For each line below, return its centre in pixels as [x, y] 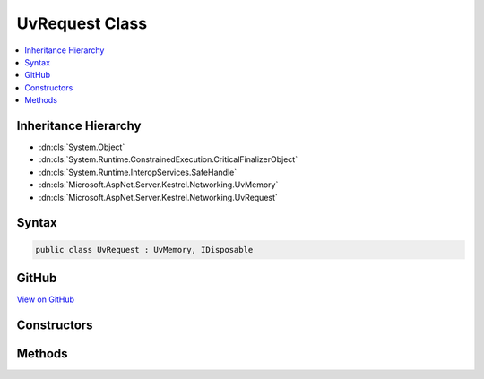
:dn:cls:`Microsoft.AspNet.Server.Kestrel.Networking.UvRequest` [158, 197]
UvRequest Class [82, 23]
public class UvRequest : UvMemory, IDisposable [144, 250]
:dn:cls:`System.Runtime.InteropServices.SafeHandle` [138, 172]
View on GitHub [46, 299]
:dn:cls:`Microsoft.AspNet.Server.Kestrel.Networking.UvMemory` [159, 185]
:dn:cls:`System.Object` [82, 147]
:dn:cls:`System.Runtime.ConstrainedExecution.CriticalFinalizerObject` [169, 159]
